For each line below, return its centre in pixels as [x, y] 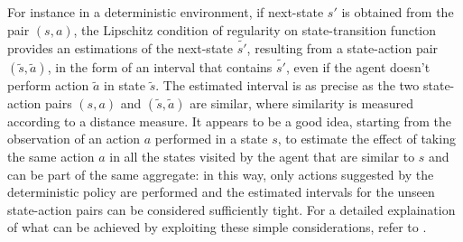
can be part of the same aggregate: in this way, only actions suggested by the [221, 174]
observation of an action [74, 139]
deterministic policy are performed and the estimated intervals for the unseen [221, 192]
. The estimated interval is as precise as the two [287, 85]
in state [125, 85]
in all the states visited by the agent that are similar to [262, 156]
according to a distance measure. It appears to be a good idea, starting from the [230, 121]
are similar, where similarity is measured [302, 102]
